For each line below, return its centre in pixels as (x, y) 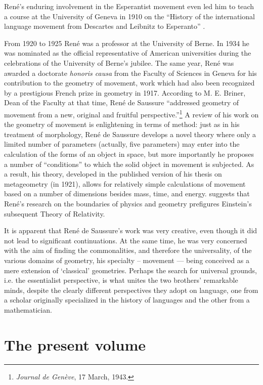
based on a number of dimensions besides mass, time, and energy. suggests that (127, 194)
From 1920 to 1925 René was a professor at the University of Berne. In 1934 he (127, 43)
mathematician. (28, 309)
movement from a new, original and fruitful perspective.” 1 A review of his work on (131, 113)
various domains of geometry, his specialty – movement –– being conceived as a (127, 260)
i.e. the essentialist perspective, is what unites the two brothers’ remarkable (121, 280)
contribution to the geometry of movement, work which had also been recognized (129, 83)
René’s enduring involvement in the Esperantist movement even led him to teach (129, 6)
